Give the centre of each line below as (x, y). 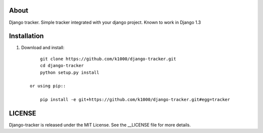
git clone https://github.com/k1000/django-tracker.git (108, 59)
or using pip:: (48, 86)
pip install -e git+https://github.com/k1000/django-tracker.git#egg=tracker (135, 100)
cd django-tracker (62, 66)
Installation (26, 36)
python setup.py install (69, 72)
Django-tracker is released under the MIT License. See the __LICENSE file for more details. (100, 125)
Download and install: (43, 48)
